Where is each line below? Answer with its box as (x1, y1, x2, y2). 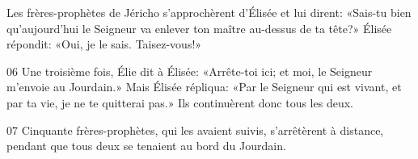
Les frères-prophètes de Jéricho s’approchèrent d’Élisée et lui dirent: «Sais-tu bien (6, 4, 412, 20)
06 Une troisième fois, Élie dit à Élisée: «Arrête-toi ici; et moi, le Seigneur (6, 62, 373, 79)
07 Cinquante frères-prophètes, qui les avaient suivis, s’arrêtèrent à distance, (6, 121, 384, 138)
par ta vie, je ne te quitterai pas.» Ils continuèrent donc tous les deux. (6, 94, 353, 111)
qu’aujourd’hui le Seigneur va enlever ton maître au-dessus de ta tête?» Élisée (6, 19, 392, 36)
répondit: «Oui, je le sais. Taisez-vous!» (6, 36, 202, 52)
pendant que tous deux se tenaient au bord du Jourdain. (6, 137, 286, 154)
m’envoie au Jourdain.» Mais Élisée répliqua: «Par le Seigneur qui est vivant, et (6, 78, 402, 95)
